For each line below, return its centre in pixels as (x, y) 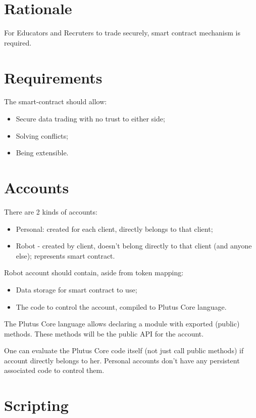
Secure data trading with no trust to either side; (90, 119)
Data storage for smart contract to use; (76, 289)
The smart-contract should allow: (56, 101)
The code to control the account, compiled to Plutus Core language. (121, 306)
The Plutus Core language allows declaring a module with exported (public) (122, 324)
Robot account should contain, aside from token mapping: (94, 273)
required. (18, 42)
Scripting (36, 405)
